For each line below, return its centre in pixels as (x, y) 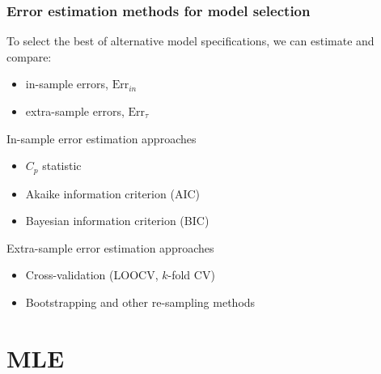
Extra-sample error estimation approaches (110, 247)
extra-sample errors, (75, 111)
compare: (29, 56)
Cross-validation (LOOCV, (92, 275)
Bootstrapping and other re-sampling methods (140, 302)
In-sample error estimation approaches (102, 138)
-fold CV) (191, 275)
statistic (62, 166)
